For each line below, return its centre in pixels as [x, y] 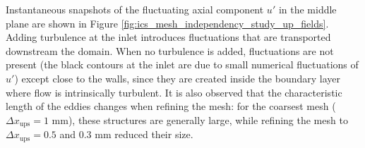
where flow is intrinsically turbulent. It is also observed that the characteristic [174, 92]
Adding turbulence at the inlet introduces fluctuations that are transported [168, 37]
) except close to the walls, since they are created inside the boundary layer [178, 78]
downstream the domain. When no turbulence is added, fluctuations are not [170, 50]
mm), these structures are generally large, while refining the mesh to [200, 119]
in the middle [307, 9]
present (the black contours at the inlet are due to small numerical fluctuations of [182, 64]
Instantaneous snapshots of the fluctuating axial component [135, 9]
